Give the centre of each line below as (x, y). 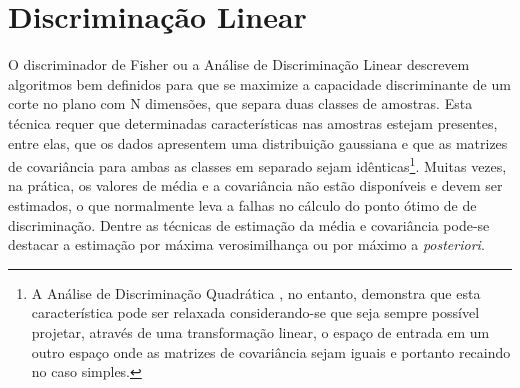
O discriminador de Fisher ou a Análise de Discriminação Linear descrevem (239, 64)
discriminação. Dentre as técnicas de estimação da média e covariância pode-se (249, 224)
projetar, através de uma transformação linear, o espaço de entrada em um (260, 331)
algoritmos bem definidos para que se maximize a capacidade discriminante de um (259, 83)
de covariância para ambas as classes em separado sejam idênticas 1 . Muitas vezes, (257, 164)
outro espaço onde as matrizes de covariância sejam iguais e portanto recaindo (271, 351)
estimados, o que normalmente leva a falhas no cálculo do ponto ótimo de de (242, 204)
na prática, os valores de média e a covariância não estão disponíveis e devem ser (255, 185)
